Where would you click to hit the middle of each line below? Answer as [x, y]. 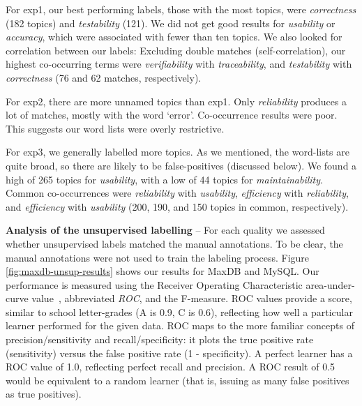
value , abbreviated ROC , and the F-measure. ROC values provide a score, [192, 298]
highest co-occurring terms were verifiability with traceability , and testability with [179, 64]
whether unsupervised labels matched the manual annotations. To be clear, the [174, 243]
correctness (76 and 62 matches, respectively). [104, 77]
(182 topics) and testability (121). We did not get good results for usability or [171, 23]
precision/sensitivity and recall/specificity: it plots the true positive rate [160, 339]
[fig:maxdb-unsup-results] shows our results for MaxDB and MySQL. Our [163, 271]
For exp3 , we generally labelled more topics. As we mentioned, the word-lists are [178, 152]
